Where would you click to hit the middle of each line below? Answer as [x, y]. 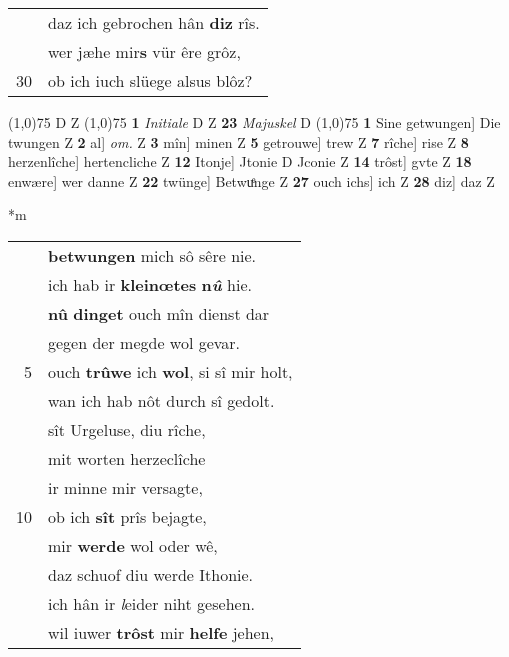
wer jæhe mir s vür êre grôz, [144, 51]
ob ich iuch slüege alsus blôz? [150, 80]
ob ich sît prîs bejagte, [127, 516]
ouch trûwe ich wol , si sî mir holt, [170, 371]
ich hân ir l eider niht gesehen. [151, 603]
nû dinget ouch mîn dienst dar [159, 313]
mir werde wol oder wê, [133, 545]
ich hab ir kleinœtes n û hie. [150, 284]
